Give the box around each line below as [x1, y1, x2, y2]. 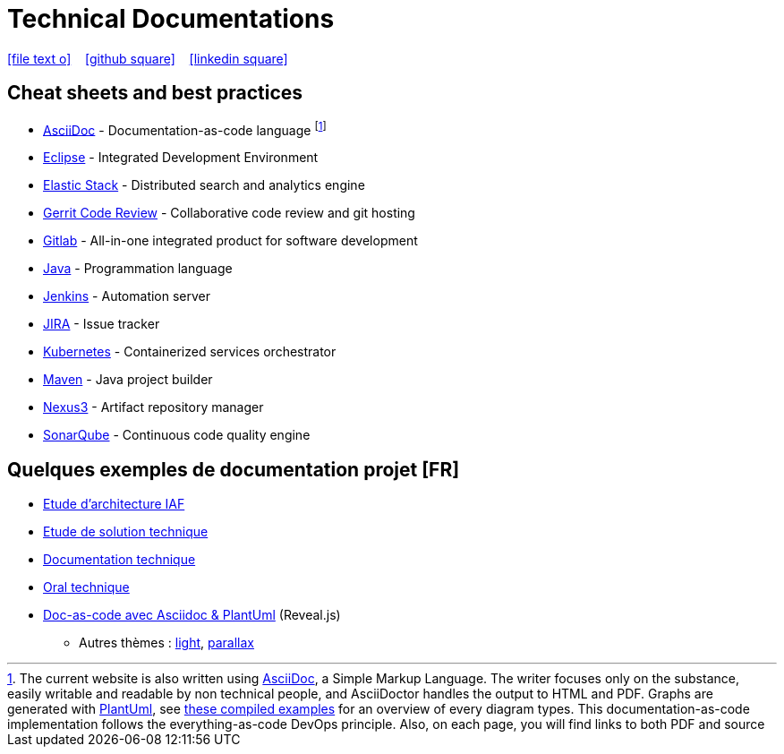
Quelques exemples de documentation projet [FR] [7, 458, 460, 481]
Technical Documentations [7, 4, 335, 34]
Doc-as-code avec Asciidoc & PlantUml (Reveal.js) [43, 607, 341, 623]
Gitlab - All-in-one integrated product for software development [43, 233, 418, 249]
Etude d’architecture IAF [43, 496, 185, 512]
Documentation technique [43, 552, 196, 568]
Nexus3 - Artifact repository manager [43, 399, 264, 416]
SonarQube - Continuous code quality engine [43, 427, 311, 443]
